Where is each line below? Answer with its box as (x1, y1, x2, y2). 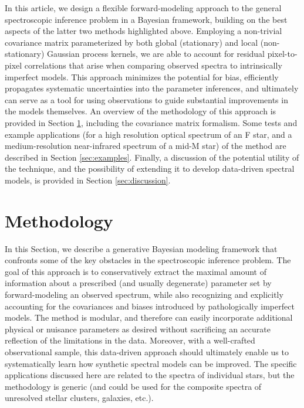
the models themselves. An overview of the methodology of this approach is (5, 105, 276, 117)
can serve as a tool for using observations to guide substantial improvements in (5, 93, 288, 106)
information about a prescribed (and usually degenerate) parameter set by (5, 277, 272, 289)
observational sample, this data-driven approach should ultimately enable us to (5, 345, 289, 358)
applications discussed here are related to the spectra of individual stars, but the (5, 369, 295, 381)
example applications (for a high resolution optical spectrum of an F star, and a (5, 128, 292, 140)
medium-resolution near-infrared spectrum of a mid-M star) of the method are (5, 140, 286, 152)
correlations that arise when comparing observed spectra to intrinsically (24, 59, 282, 71)
